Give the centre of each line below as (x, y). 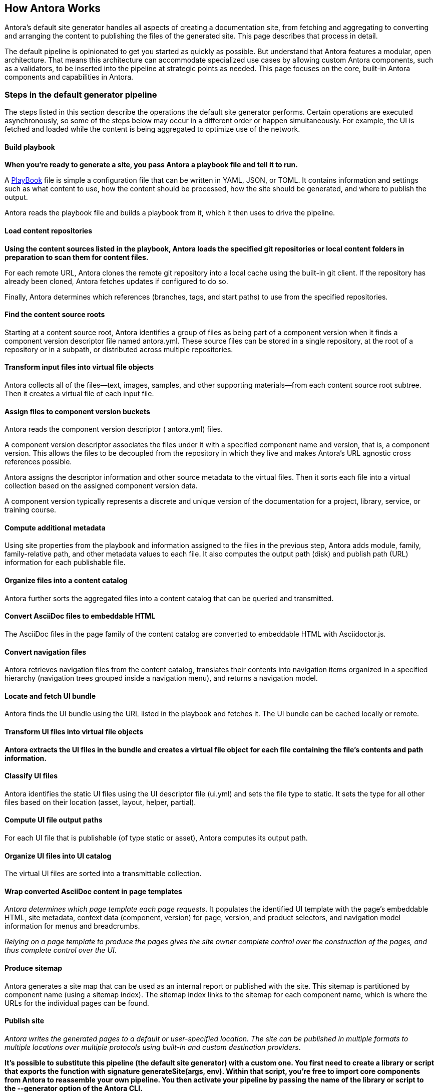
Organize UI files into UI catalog (58, 856)
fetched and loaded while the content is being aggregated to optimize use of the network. (152, 129)
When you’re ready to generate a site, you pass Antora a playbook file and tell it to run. (151, 165)
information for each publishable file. (65, 563)
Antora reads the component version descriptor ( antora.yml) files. (114, 429)
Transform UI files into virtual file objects (74, 731)
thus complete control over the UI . (61, 950)
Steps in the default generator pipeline (81, 94)
